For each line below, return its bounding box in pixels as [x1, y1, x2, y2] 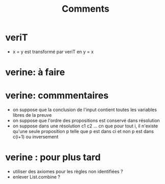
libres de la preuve [12, 112, 52, 118]
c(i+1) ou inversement [12, 134, 59, 140]
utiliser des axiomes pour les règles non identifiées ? [12, 169, 123, 174]
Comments [62, 3, 109, 15]
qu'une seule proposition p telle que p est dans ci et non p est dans [12, 128, 154, 135]
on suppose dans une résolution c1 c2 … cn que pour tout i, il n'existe [12, 123, 158, 129]
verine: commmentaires [5, 90, 108, 101]
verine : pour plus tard [5, 151, 101, 163]
